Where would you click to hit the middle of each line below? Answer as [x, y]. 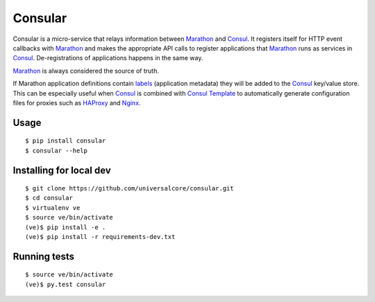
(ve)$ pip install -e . [66, 227]
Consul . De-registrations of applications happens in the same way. [108, 58]
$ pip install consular [66, 141]
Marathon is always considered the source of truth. [86, 71]
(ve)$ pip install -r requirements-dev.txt [100, 237]
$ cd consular [49, 198]
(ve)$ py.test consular [66, 284]
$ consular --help [57, 150]
